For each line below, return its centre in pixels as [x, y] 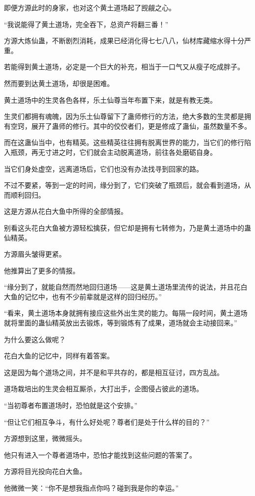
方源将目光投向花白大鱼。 [45, 471]
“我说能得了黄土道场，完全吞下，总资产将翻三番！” [86, 24]
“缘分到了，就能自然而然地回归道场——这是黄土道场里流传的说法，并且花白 [126, 287]
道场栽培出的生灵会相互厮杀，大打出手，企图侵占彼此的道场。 [103, 389]
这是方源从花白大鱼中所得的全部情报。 [66, 211]
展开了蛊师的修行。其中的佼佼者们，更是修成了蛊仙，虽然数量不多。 [141, 126]
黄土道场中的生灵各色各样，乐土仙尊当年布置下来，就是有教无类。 [110, 100]
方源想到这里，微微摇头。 [45, 438]
